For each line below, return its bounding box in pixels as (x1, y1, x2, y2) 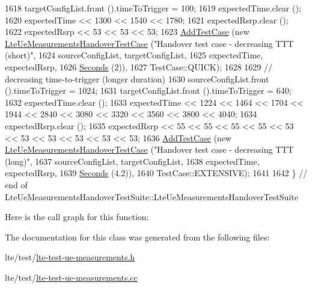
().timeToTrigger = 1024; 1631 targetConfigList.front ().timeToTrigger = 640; (5, 84, 292, 97)
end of (5, 178, 28, 191)
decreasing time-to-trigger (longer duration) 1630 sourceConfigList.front (5, 72, 269, 85)
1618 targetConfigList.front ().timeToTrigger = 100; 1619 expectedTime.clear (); (5, 2, 301, 14)
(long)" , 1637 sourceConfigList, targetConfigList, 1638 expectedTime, (5, 155, 260, 167)
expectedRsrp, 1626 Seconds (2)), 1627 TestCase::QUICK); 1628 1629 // (5, 60, 273, 73)
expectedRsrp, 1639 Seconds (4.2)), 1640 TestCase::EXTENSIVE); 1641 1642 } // (5, 167, 308, 179)
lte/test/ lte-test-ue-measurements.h (5, 251, 135, 263)
